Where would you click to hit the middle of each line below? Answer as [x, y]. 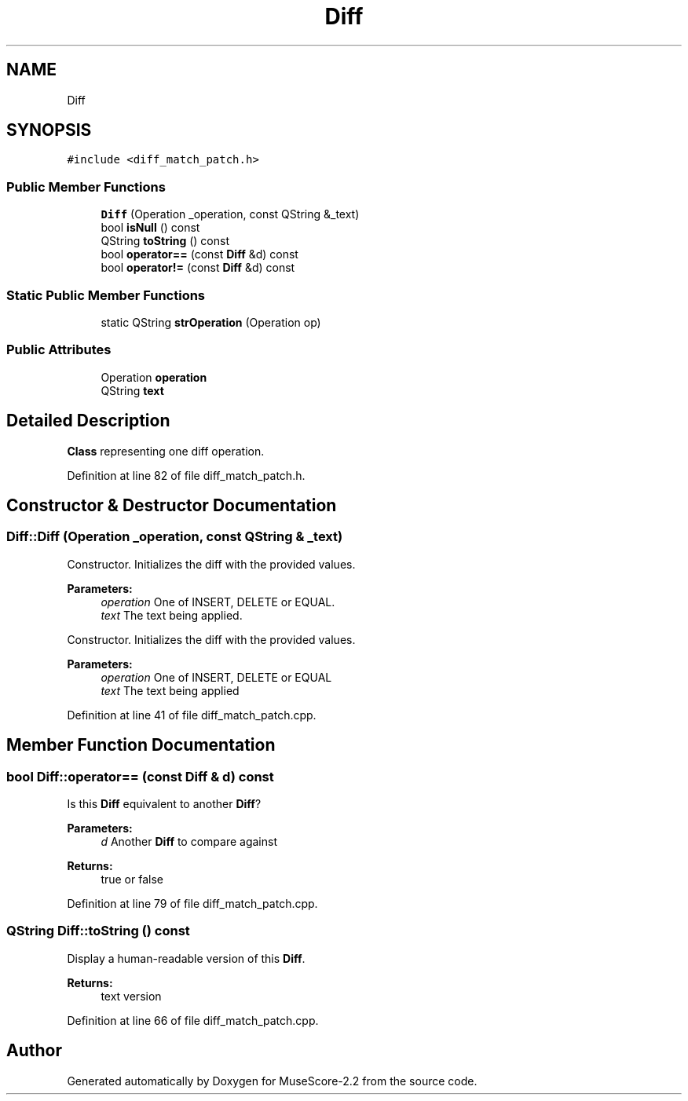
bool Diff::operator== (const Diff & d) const [140, 776]
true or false [132, 879]
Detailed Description [88, 421]
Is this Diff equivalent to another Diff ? [164, 803]
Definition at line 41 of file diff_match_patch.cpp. [192, 715]
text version [131, 996]
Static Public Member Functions [106, 295]
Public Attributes [59, 350]
